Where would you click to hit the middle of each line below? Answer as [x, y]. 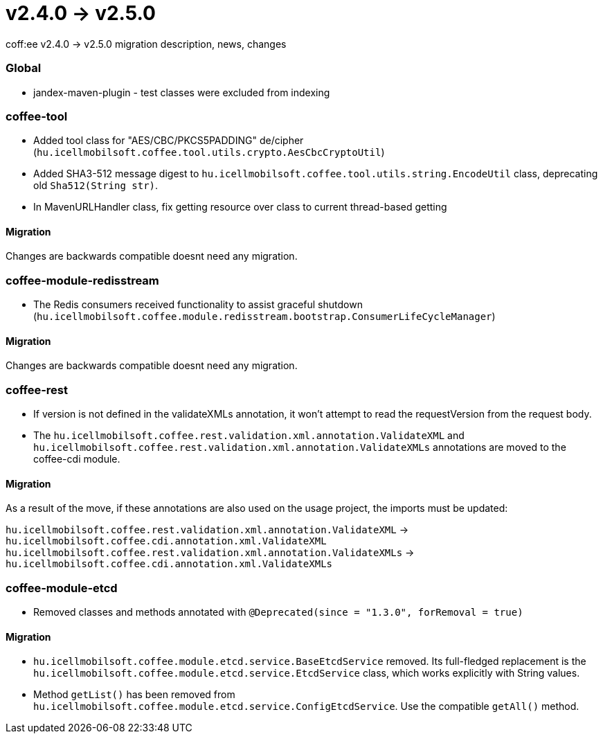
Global [24, 68]
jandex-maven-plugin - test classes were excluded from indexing [182, 92]
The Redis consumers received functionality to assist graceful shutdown [198, 305]
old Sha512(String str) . [96, 186]
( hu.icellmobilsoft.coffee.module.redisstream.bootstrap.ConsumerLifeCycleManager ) [264, 317]
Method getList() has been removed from [134, 695]
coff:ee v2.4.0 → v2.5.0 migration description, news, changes [146, 44]
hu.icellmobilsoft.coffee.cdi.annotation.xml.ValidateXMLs [169, 564]
